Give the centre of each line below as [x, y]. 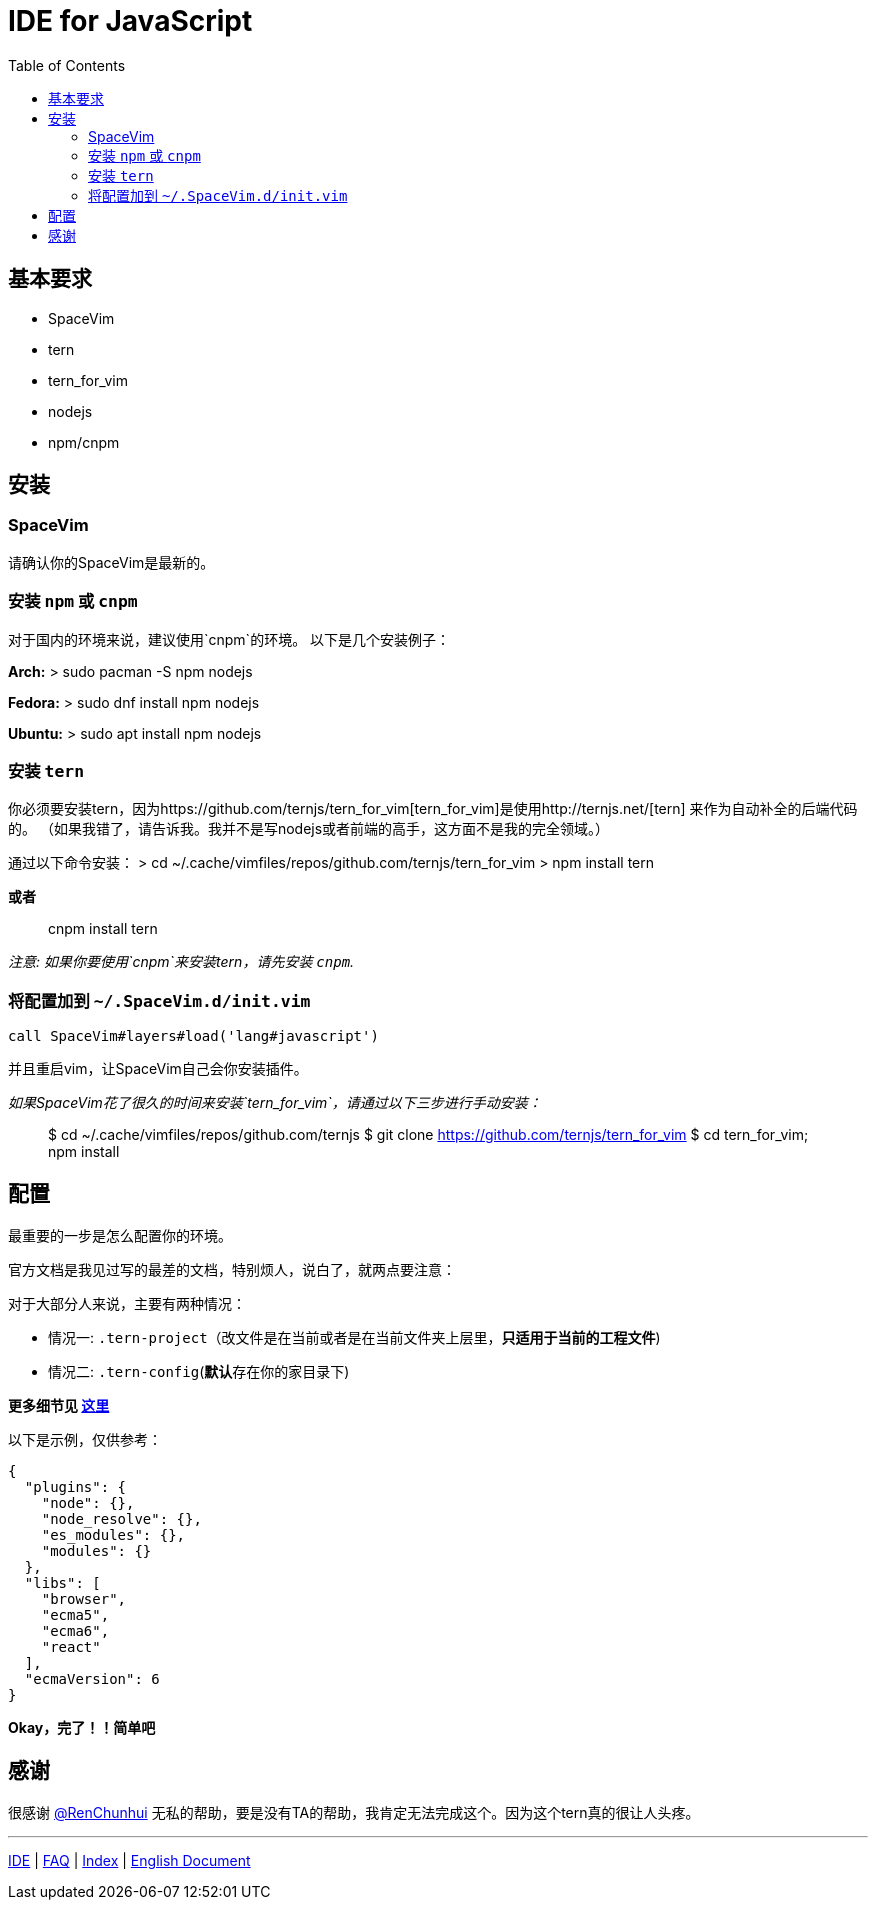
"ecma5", [75, 1614]
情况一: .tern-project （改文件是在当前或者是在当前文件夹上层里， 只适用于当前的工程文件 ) [354, 1337]
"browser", [84, 1598]
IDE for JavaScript [130, 21]
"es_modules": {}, [113, 1534]
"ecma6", [75, 1630]
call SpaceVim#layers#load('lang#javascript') [193, 1036]
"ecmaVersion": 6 [92, 1678]
